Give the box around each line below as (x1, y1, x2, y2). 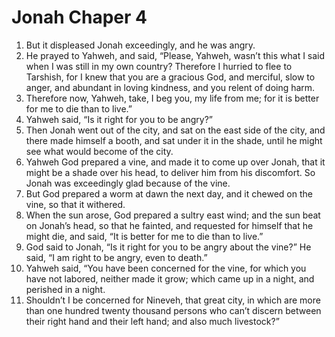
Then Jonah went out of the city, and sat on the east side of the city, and (25, 124, 326, 136)
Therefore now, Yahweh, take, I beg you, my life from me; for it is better (25, 92, 320, 104)
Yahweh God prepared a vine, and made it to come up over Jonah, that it (25, 156, 326, 168)
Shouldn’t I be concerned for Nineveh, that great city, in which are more (25, 294, 321, 306)
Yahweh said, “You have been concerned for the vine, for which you (25, 262, 307, 274)
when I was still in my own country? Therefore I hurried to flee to (25, 60, 293, 72)
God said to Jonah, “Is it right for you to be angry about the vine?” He (25, 241, 312, 253)
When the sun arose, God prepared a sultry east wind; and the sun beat (25, 209, 321, 221)
